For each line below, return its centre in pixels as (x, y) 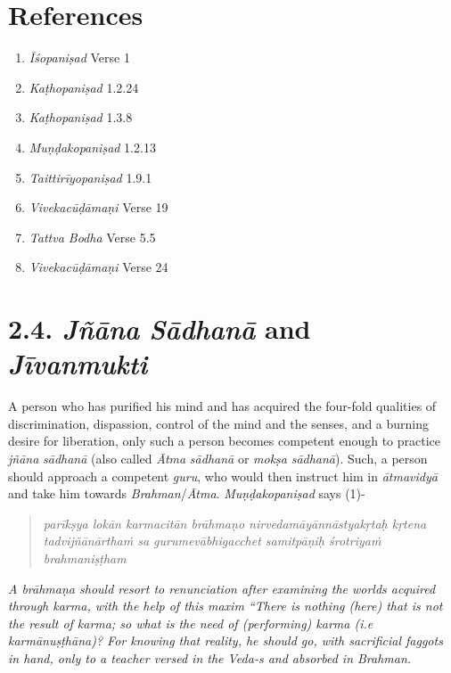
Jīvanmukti (78, 364)
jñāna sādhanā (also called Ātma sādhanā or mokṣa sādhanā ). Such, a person (218, 458)
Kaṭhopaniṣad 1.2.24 (84, 87)
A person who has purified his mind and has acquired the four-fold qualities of (222, 406)
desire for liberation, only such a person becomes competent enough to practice (225, 441)
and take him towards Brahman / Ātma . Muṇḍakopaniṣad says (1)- (187, 493)
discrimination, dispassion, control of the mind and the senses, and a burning (219, 423)
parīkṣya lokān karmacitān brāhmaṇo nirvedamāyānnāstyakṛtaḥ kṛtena (235, 523)
